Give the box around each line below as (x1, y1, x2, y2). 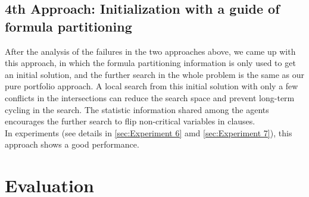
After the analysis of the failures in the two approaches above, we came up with (5, 45, 296, 57)
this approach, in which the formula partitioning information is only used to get (5, 57, 296, 69)
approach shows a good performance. (5, 138, 139, 151)
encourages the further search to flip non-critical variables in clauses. (5, 115, 255, 127)
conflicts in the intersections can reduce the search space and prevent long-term (5, 91, 295, 104)
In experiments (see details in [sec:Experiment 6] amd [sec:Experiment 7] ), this (5, 126, 292, 139)
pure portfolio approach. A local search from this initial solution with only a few (5, 80, 298, 92)
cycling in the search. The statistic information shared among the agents (5, 103, 269, 115)
